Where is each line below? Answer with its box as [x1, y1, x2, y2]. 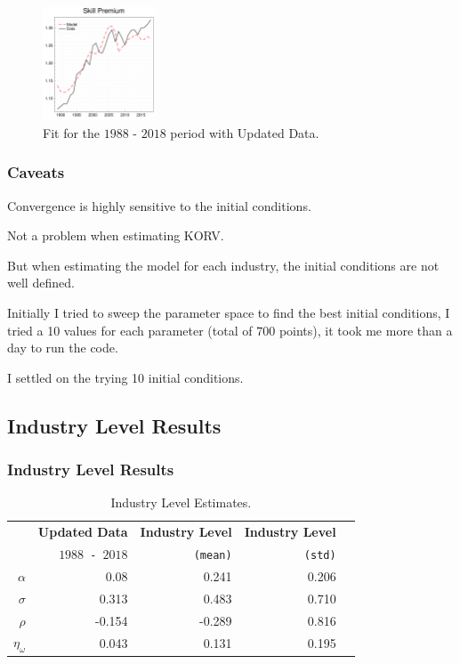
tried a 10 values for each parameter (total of [7, 320, 253, 339]
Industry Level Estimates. [110, 493, 252, 512]
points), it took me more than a [278, 320, 453, 339]
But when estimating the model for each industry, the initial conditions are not [7, 255, 440, 274]
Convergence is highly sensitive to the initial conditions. [7, 196, 311, 215]
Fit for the [43, 123, 101, 142]
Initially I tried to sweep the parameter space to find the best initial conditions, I [7, 303, 450, 321]
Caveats [7, 161, 65, 183]
